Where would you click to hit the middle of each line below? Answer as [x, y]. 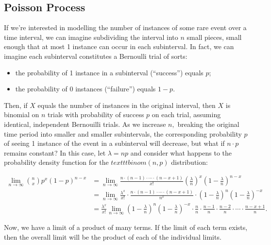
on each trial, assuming [186, 114]
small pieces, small [214, 37]
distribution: [189, 162]
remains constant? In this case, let [55, 152]
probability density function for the [56, 162]
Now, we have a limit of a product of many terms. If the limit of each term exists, [126, 227]
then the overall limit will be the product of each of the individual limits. [113, 236]
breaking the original [208, 124]
